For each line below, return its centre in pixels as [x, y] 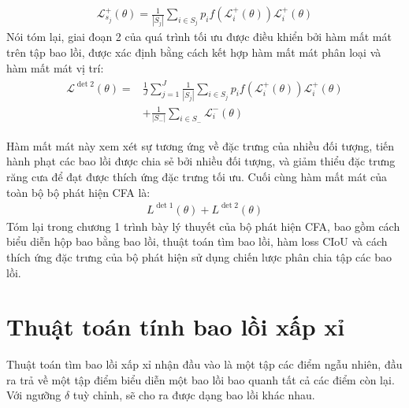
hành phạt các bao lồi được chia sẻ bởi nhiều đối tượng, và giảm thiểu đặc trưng [201, 161]
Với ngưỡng [34, 395]
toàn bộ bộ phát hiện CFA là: [78, 192]
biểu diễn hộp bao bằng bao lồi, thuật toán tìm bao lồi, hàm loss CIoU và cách [197, 241]
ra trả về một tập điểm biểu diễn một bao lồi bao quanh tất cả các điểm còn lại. [201, 379]
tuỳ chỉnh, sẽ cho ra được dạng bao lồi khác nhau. [194, 395]
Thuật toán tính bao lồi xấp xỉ [176, 326]
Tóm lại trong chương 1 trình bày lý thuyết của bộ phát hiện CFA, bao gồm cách [203, 226]
